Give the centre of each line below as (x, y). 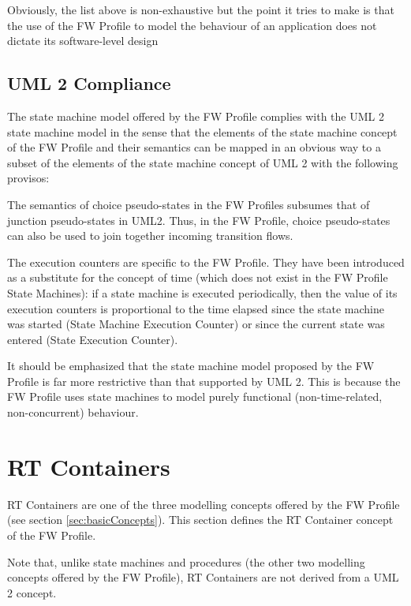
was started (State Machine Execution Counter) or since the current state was (196, 324)
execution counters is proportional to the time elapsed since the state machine (196, 308)
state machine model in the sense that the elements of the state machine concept (202, 131)
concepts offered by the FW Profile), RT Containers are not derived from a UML (203, 577)
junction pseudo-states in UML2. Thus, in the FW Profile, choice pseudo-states (199, 220)
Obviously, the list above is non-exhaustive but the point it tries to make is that (201, 9)
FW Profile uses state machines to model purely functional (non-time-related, (195, 397)
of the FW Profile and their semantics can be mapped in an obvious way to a (194, 147)
